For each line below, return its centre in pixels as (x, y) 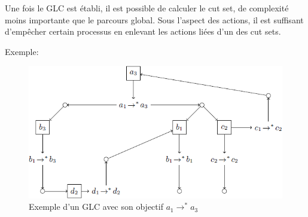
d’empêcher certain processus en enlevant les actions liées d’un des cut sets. (143, 31)
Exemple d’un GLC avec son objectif (96, 207)
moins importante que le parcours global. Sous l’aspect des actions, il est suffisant (154, 19)
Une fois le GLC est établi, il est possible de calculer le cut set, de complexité (147, 8)
